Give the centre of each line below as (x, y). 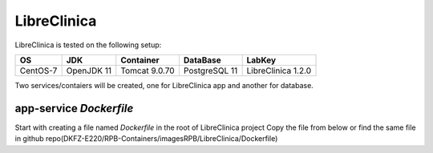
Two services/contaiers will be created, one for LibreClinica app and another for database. (164, 85)
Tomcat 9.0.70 (148, 70)
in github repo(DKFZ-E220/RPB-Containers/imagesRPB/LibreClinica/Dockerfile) (146, 139)
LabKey (261, 60)
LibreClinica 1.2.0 (279, 70)
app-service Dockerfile (74, 108)
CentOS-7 (38, 70)
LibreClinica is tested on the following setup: (88, 45)
